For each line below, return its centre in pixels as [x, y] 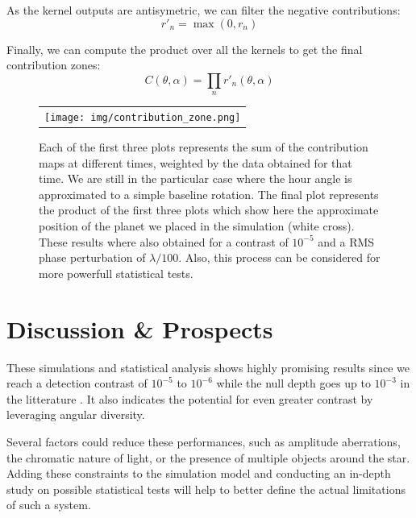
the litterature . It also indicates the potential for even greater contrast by [190, 398]
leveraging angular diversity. [76, 414]
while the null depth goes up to [293, 383]
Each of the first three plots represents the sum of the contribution [204, 147]
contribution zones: [54, 65]
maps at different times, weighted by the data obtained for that [196, 162]
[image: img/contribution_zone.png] [143, 117]
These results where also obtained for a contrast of [164, 241]
